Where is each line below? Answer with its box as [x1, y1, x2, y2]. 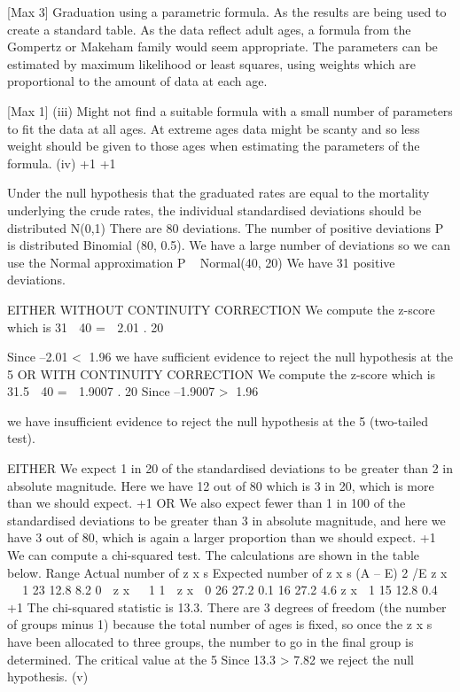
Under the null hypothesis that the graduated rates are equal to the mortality [7, 183, 430, 202]
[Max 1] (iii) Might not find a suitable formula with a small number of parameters [7, 101, 453, 120]
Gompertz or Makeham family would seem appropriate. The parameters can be [7, 37, 438, 56]
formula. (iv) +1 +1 [7, 153, 116, 172]
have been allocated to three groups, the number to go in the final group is [7, 633, 414, 650]
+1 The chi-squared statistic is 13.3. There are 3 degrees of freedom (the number [7, 597, 447, 616]
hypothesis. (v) [7, 667, 89, 686]
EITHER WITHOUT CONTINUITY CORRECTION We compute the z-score [7, 299, 435, 318]
